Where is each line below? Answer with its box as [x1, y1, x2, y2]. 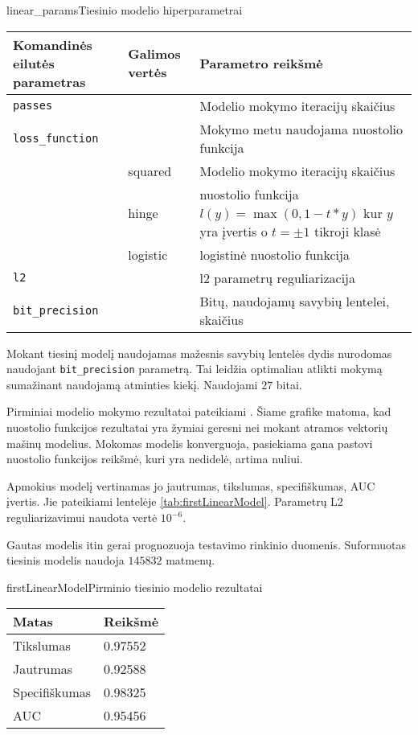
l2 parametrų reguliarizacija [199, 268, 356, 287]
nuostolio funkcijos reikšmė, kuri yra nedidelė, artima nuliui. [6, 450, 303, 467]
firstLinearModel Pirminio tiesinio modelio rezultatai [6, 578, 263, 595]
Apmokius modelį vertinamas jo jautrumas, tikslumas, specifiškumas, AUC [6, 477, 375, 494]
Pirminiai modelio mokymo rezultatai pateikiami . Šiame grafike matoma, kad [6, 403, 391, 420]
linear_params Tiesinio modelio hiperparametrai [6, 2, 243, 18]
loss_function [13, 131, 99, 145]
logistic [128, 244, 168, 264]
